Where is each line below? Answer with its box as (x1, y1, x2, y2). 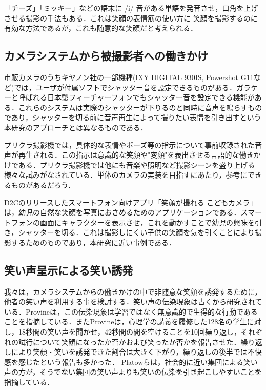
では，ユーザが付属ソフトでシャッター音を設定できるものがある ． (14, 82, 236, 92)
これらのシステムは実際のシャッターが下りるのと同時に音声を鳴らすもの (18, 102, 262, 112)
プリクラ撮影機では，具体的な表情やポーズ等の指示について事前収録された (4, 139, 255, 150)
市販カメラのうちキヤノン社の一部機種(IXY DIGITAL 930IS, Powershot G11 (4, 71, 254, 82)
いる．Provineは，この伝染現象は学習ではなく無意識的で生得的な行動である (4, 306, 258, 317)
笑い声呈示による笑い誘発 (4, 262, 133, 278)
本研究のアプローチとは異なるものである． (4, 122, 148, 132)
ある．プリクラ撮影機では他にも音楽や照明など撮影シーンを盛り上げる (18, 159, 255, 170)
